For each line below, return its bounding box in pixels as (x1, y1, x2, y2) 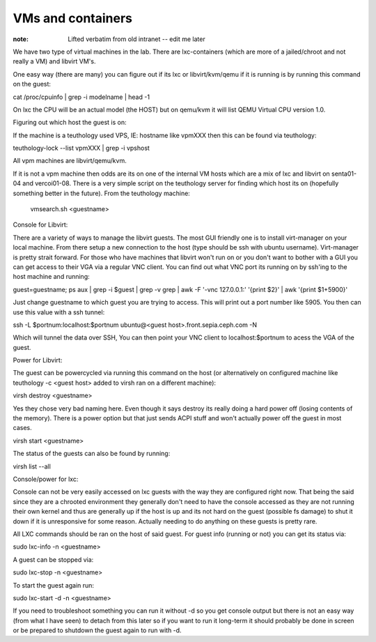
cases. (13, 424, 32, 432)
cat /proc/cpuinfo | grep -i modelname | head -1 (13, 93, 150, 101)
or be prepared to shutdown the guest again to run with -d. (13, 626, 182, 634)
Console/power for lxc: (13, 475, 79, 483)
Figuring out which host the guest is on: (13, 119, 127, 127)
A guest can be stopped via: (13, 555, 94, 564)
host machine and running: (13, 273, 90, 281)
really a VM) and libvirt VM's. (13, 57, 96, 66)
